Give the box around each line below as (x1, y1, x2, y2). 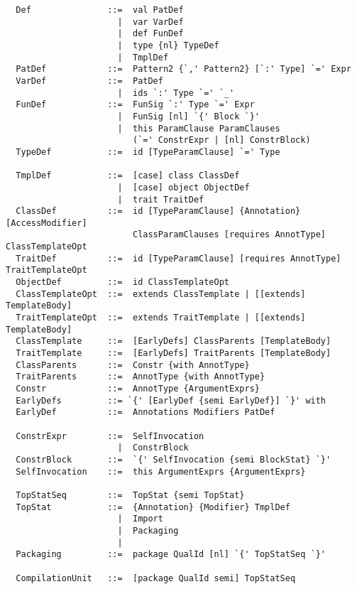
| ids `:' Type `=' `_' (117, 87, 235, 98)
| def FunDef (117, 28, 184, 39)
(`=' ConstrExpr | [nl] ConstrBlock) (132, 135, 311, 146)
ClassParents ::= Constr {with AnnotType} (16, 360, 250, 370)
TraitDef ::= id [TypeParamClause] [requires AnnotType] (16, 253, 341, 264)
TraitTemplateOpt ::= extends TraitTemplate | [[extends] (16, 313, 306, 323)
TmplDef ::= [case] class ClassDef (16, 171, 240, 181)
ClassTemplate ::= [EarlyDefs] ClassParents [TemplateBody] (16, 336, 331, 347)
